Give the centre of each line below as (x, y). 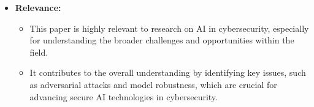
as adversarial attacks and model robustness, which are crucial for (153, 84)
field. (39, 52)
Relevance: (38, 7)
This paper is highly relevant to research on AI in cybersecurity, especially (169, 28)
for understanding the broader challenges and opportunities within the (162, 40)
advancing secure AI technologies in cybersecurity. (124, 96)
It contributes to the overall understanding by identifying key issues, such (168, 72)
